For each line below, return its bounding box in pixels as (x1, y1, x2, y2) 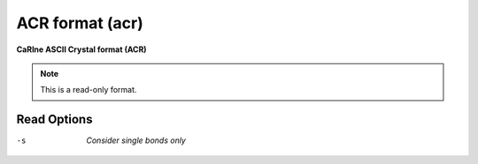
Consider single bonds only (86, 135, 186, 145)
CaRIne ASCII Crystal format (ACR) (16, 44, 147, 55)
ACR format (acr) (16, 13, 143, 33)
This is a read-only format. (40, 85, 137, 95)
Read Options (16, 112, 93, 127)
